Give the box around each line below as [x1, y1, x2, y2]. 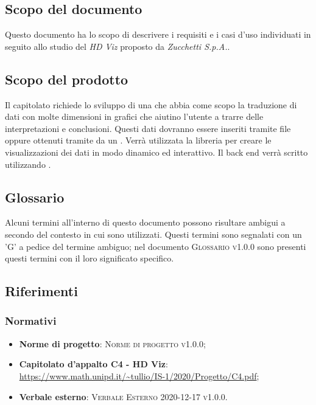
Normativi [5, 313, 57, 328]
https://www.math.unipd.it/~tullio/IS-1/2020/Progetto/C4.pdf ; [19, 369, 259, 382]
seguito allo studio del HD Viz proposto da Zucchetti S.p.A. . [5, 40, 230, 52]
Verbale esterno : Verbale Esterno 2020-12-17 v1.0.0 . [19, 390, 228, 403]
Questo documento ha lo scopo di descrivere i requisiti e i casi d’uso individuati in [5, 28, 311, 41]
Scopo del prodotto [5, 69, 128, 88]
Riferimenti [5, 282, 78, 300]
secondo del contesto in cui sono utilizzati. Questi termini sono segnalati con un [5, 227, 302, 240]
